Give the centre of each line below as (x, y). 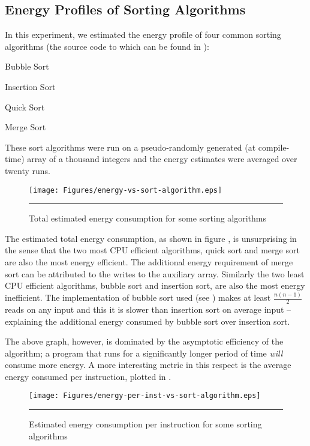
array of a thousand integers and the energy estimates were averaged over (162, 159)
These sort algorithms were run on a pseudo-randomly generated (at (130, 147)
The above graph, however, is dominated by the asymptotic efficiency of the (144, 341)
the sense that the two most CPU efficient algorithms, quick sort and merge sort (152, 250)
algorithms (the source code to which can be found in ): (107, 46)
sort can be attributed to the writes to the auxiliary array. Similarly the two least (155, 273)
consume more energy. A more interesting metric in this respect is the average (148, 365)
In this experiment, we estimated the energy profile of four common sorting (143, 35)
